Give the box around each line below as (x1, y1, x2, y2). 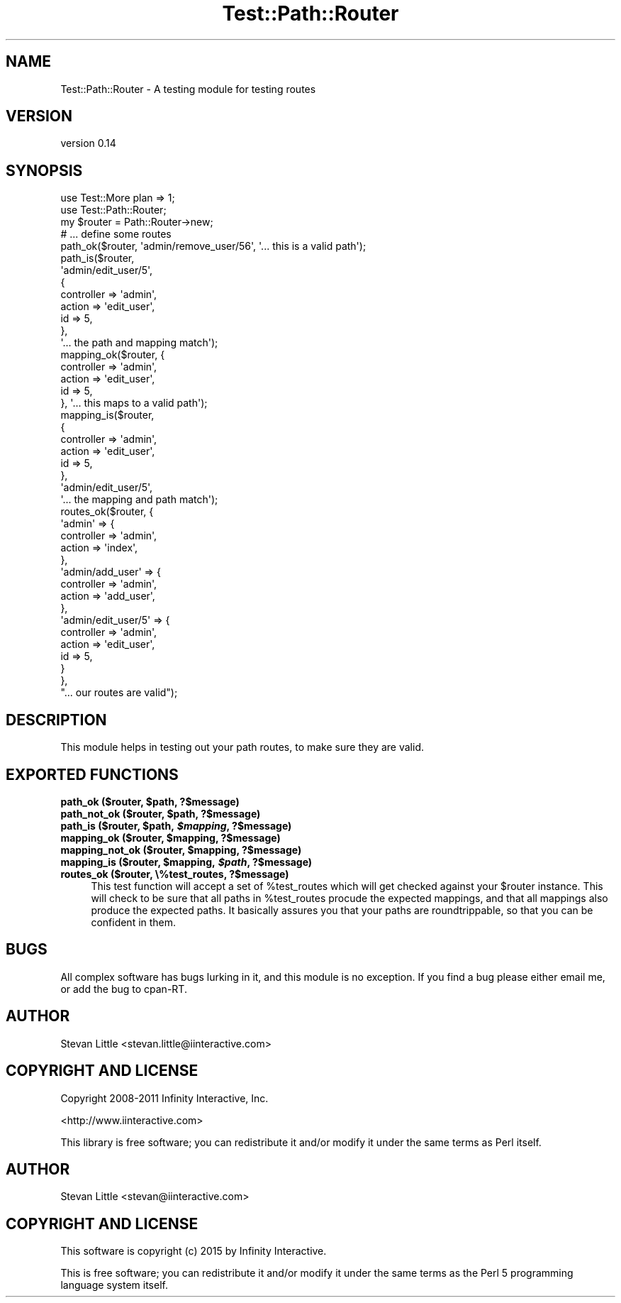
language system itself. (60, 1279, 168, 1292)
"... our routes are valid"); (60, 686, 178, 699)
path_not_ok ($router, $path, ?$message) (60, 807, 261, 820)
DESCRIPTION (6, 710, 107, 729)
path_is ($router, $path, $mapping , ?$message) (60, 819, 292, 832)
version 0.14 (60, 137, 116, 150)
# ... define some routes (60, 228, 172, 241)
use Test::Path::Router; (60, 204, 167, 216)
